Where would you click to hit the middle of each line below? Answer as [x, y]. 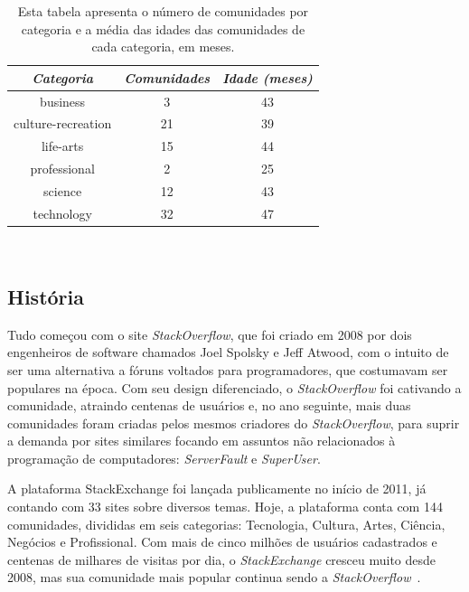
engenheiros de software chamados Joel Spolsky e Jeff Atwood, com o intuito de [228, 352]
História [46, 296]
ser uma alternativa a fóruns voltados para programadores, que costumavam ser [228, 369]
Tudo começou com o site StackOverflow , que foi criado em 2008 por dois [210, 334]
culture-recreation [63, 123]
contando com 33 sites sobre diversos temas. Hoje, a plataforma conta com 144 [225, 507]
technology [62, 213]
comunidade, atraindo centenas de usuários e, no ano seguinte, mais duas [209, 405]
